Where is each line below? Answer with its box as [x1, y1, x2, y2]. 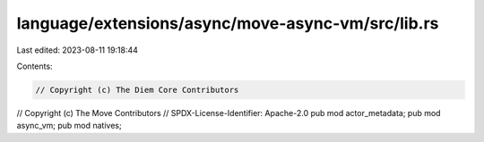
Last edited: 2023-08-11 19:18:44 [16, 45, 139, 55]
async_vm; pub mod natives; [16, 121, 122, 131]
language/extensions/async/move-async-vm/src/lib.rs [16, 13, 439, 33]
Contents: [16, 61, 53, 71]
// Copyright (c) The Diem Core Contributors [35, 85, 239, 95]
